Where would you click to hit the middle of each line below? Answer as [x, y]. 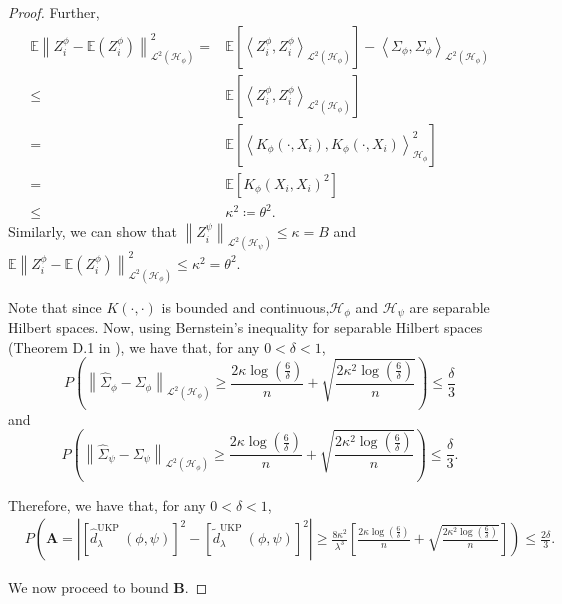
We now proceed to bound [88, 587]
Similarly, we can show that [92, 231]
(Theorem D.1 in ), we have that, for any [134, 346]
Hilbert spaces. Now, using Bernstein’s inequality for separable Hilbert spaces [245, 327]
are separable [449, 306]
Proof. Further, [54, 12]
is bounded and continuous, [245, 306]
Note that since [55, 306]
